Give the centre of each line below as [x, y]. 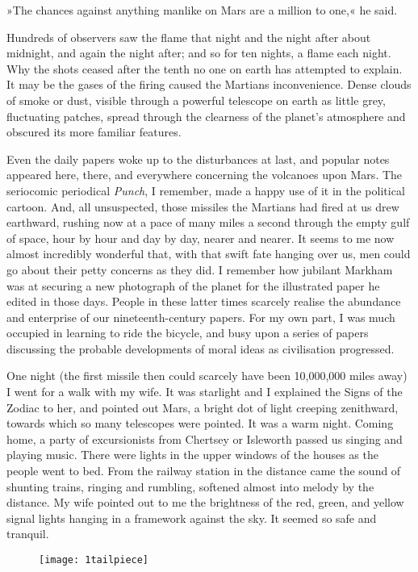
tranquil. [28, 534]
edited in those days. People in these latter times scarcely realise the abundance [204, 301]
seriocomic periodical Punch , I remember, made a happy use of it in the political [206, 190]
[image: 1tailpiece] [94, 560]
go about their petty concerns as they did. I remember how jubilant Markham [200, 269]
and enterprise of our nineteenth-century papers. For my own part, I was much [201, 317]
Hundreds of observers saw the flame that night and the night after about [189, 37]
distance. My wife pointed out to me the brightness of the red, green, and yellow [205, 502]
